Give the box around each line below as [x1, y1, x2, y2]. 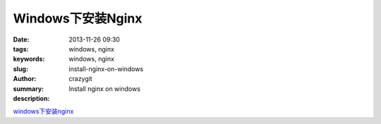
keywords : [13, 55, 45, 63]
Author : [13, 75, 37, 83]
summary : [13, 85, 44, 93]
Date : [13, 35, 30, 44]
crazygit [68, 75, 93, 83]
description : [13, 94, 50, 102]
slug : [13, 64, 28, 73]
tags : [13, 44, 29, 53]
